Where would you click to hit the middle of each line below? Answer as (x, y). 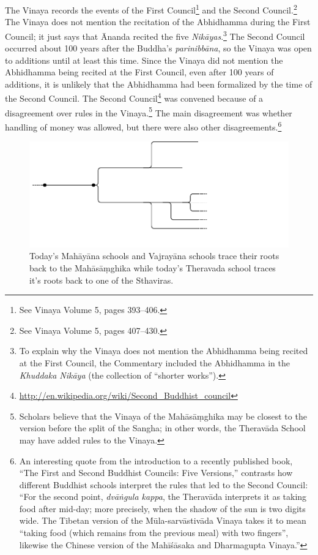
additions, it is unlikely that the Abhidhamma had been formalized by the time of (159, 84)
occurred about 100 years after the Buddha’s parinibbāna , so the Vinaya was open (158, 48)
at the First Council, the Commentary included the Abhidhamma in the (154, 362)
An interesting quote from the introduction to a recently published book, (156, 460)
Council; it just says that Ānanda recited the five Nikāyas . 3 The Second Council (155, 35)
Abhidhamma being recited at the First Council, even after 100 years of (139, 72)
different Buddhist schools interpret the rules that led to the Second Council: (164, 484)
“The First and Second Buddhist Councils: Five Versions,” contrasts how (156, 473)
